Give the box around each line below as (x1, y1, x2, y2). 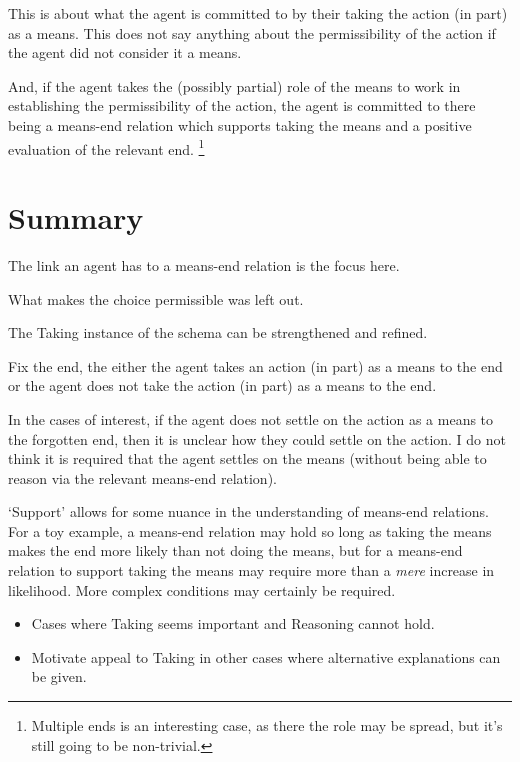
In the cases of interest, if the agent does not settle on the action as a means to (8, 408, 494, 429)
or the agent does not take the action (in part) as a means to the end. (8, 375, 437, 396)
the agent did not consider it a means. (8, 42, 242, 63)
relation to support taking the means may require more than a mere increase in (8, 560, 495, 581)
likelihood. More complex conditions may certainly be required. (8, 579, 396, 600)
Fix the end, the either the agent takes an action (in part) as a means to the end (8, 355, 503, 376)
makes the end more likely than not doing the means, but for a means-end (8, 540, 463, 561)
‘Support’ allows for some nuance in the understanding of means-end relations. (8, 501, 489, 522)
